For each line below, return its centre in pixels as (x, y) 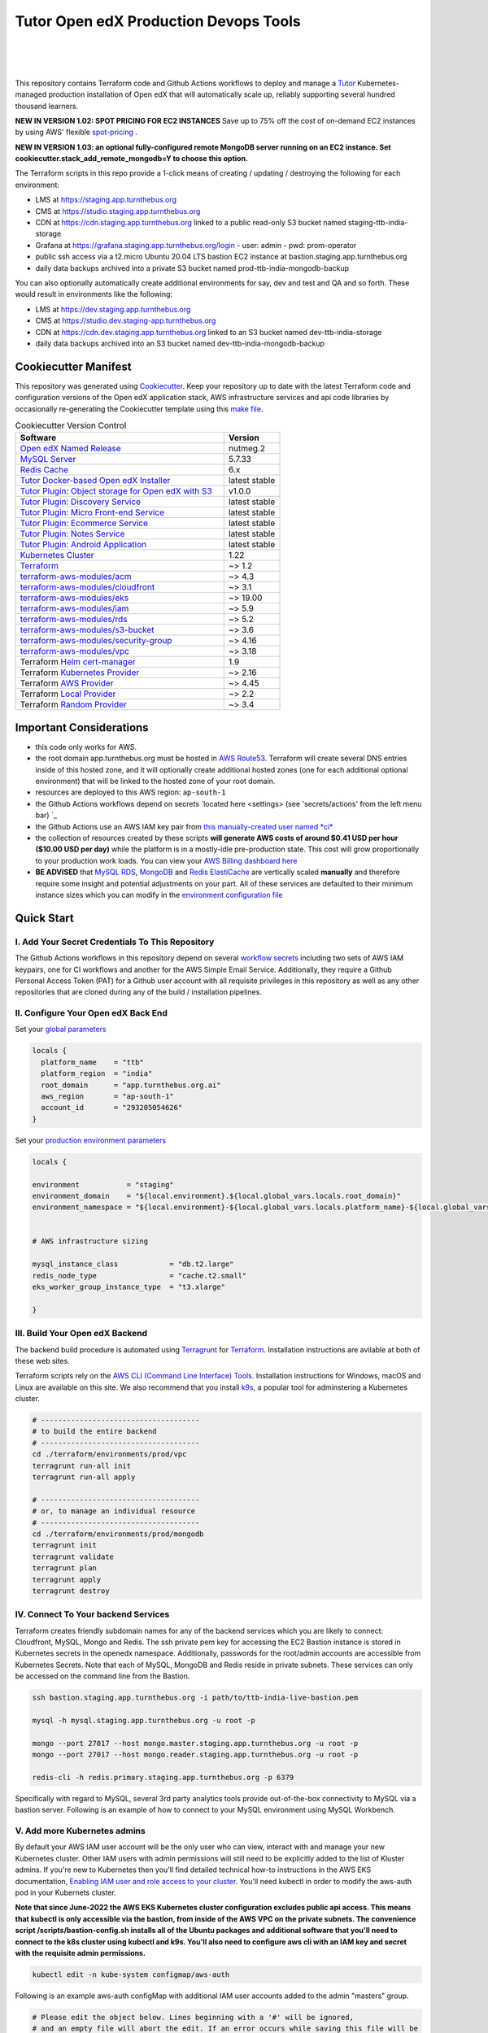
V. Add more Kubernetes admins (80, 1831)
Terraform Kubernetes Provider (80, 673)
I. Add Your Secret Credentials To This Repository (115, 942)
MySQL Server (48, 459)
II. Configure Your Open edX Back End (91, 1013)
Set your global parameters (61, 1030)
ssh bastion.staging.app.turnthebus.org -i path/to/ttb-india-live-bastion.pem (195, 1698)
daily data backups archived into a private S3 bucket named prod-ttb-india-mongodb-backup (192, 268)
